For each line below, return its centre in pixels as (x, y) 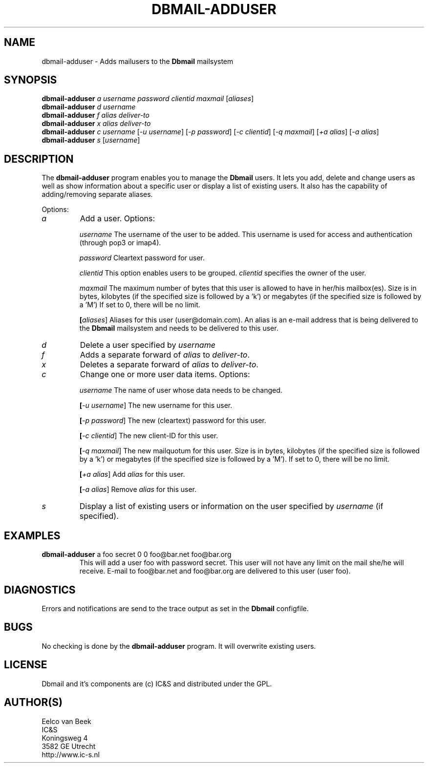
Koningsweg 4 (65, 738)
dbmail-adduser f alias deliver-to (96, 115)
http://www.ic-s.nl (71, 754)
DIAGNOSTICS (40, 590)
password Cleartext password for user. (142, 258)
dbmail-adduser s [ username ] (91, 140)
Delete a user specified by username (148, 345)
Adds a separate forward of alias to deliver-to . (165, 355)
